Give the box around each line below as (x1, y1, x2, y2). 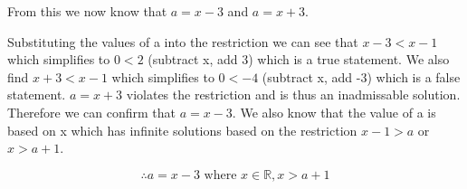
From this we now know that (7, 2, 167, 20)
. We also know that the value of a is (232, 102, 436, 121)
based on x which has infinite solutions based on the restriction (7, 120, 357, 139)
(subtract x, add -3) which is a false (262, 67, 461, 86)
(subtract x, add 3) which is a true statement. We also (148, 50, 450, 69)
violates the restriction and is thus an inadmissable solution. (126, 85, 461, 104)
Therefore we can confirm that (7, 102, 176, 121)
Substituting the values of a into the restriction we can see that (7, 32, 358, 51)
